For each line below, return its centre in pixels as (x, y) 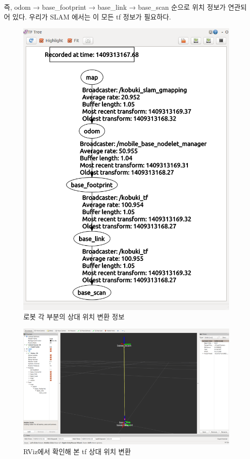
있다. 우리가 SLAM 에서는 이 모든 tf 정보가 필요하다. (92, 16)
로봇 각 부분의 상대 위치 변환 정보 (74, 317)
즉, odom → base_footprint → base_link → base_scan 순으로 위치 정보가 (115, 7)
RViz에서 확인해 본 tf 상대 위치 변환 (77, 451)
